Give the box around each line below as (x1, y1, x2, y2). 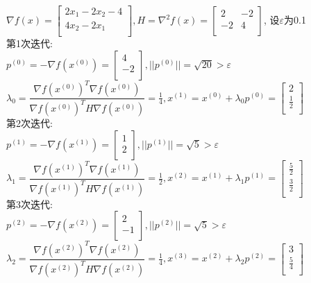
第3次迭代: (6, 196, 53, 211)
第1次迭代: (6, 36, 53, 50)
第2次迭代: (6, 116, 53, 130)
